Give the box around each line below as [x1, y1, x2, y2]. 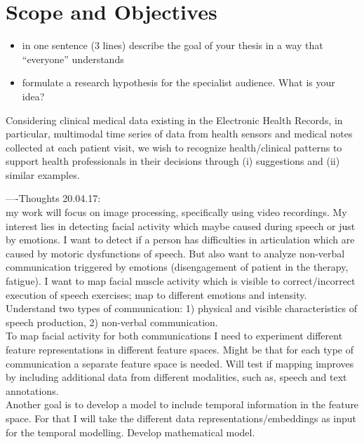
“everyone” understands [22, 51, 124, 66]
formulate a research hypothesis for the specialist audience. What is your [22, 75, 335, 90]
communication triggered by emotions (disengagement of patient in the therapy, [6, 260, 349, 274]
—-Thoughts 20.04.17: [6, 191, 101, 206]
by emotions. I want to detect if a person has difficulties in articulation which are [6, 232, 355, 247]
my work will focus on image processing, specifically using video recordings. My [6, 205, 347, 220]
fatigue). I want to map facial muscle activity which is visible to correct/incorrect [6, 274, 356, 288]
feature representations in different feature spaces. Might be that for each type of [6, 342, 353, 356]
